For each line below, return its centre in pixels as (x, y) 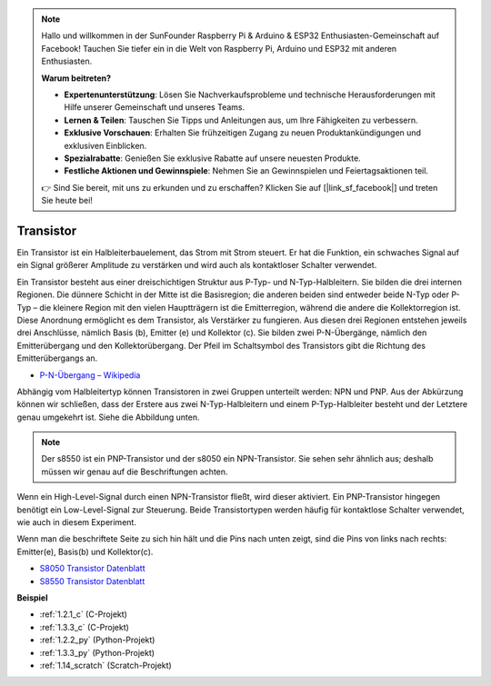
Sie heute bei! (67, 201)
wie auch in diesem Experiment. (76, 522)
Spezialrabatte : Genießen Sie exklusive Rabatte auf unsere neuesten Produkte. (212, 158)
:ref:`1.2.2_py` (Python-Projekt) (97, 640)
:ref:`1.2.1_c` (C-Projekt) (83, 614)
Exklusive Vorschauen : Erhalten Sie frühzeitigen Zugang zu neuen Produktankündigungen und (243, 133)
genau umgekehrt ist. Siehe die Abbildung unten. (108, 417)
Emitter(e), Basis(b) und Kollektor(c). (85, 552)
